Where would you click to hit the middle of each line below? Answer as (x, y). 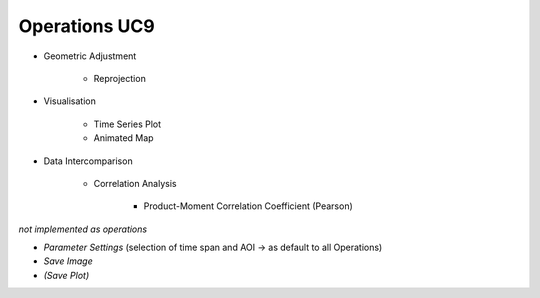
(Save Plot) (66, 275)
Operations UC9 (86, 26)
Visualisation (70, 101)
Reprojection (120, 78)
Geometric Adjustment (90, 56)
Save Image (68, 261)
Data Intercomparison (88, 161)
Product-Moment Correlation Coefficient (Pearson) (248, 206)
